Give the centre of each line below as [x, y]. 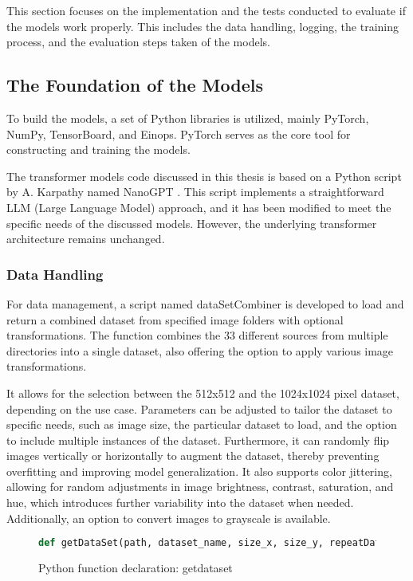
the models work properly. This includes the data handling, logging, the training [203, 26]
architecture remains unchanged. [86, 239]
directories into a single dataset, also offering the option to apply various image [200, 350]
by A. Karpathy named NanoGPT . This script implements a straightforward [195, 192]
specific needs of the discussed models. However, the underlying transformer [192, 223]
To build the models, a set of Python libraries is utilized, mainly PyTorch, [188, 118]
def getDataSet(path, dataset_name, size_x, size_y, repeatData [212, 543]
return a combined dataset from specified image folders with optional [175, 319]
